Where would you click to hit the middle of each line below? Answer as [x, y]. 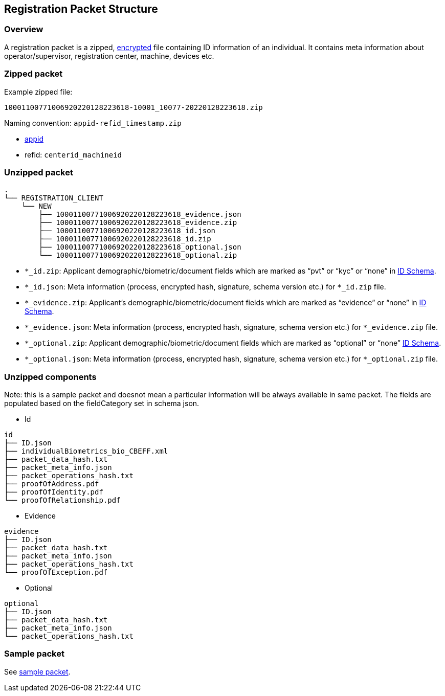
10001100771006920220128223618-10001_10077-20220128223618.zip [133, 107]
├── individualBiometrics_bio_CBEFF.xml [86, 451]
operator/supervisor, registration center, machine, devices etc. [109, 56]
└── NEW [36, 206]
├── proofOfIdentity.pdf [54, 492]
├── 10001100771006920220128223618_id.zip [125, 239]
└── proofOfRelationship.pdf [62, 500]
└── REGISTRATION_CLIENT [54, 198]
